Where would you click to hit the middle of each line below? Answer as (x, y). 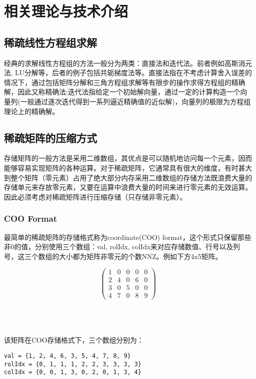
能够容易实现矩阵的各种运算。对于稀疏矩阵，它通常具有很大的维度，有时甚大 (128, 167)
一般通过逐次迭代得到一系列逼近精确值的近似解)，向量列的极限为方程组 (135, 101)
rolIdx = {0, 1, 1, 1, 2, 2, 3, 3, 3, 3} (73, 364)
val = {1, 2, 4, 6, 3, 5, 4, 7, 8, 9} (67, 356)
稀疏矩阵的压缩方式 (50, 137)
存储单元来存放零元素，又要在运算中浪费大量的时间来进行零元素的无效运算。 (128, 187)
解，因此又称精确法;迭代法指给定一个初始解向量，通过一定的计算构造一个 (122, 92)
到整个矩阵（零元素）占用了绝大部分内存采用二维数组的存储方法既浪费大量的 (128, 177)
